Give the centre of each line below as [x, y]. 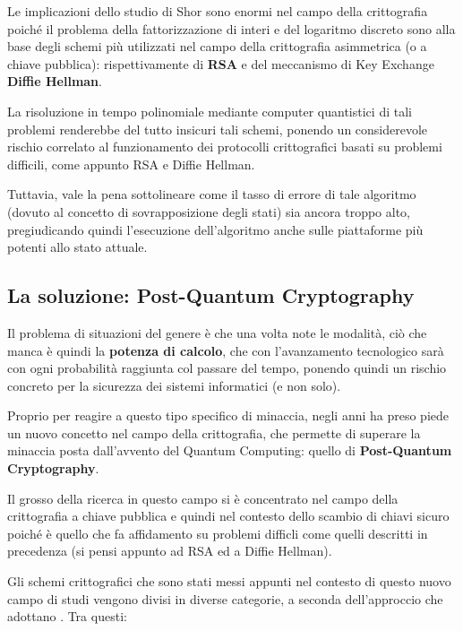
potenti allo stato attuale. [77, 247]
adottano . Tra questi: [67, 616]
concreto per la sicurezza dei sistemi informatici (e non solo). [174, 385]
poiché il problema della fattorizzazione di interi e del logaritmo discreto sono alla [231, 28]
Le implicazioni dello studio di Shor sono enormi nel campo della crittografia [218, 11]
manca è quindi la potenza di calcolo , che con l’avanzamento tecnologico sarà [226, 350]
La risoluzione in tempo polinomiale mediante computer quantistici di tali [210, 111]
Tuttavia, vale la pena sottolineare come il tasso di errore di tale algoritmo [212, 194]
